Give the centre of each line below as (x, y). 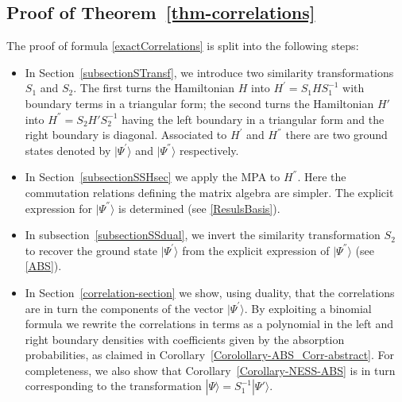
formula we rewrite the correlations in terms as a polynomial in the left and (209, 324)
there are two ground (336, 135)
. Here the (322, 177)
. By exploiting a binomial (308, 308)
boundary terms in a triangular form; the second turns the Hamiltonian (199, 103)
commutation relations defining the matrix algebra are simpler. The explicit (209, 192)
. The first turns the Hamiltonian (154, 88)
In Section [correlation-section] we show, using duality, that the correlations (210, 292)
